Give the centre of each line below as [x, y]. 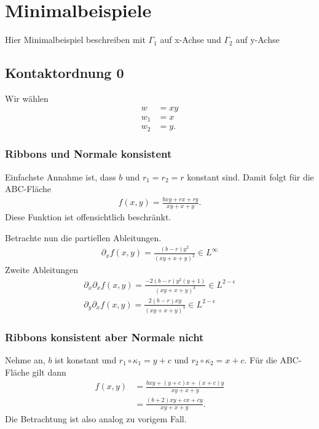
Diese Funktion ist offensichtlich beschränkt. [88, 217]
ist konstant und [86, 359]
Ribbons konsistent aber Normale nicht [104, 337]
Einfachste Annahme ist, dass [61, 176]
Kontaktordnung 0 [65, 73]
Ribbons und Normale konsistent [89, 154]
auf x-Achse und [191, 40]
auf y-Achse [258, 40]
